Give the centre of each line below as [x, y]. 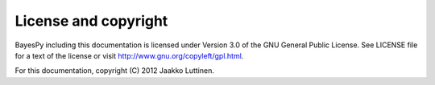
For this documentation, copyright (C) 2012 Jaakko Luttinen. [115, 71]
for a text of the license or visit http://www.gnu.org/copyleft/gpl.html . [129, 55]
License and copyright [91, 21]
